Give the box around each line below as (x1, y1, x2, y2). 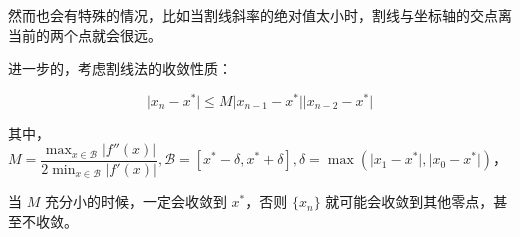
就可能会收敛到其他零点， (325, 191, 494, 212)
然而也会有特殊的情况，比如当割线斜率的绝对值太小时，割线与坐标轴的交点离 (8, 5, 512, 25)
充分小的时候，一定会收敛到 (44, 191, 227, 212)
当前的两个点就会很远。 (8, 24, 162, 45)
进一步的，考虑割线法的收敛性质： (8, 58, 232, 79)
